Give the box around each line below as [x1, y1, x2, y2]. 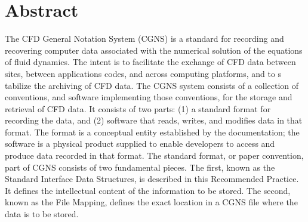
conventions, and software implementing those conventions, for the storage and [5, 91, 292, 103]
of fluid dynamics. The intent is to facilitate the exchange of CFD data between [5, 55, 296, 68]
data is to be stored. [5, 208, 79, 220]
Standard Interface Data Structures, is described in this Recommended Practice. [5, 172, 299, 185]
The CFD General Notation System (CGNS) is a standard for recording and [5, 32, 284, 45]
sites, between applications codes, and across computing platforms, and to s [5, 67, 282, 79]
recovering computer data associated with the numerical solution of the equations [5, 44, 303, 56]
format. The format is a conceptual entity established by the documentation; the [5, 125, 300, 138]
